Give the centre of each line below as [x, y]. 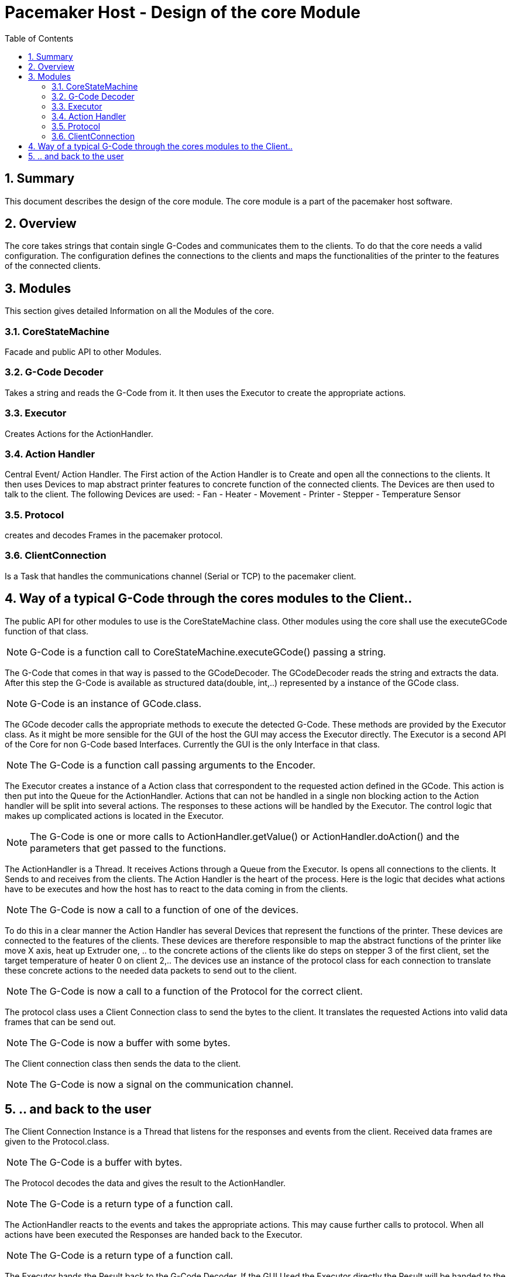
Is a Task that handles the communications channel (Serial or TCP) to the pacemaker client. [181, 576]
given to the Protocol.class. [57, 1142]
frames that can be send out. [60, 1022]
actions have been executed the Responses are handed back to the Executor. [154, 1235]
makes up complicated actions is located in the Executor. [114, 815]
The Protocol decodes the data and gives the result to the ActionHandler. [145, 1183]
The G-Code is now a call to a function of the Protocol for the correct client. [196, 991]
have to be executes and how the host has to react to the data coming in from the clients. [176, 889]
